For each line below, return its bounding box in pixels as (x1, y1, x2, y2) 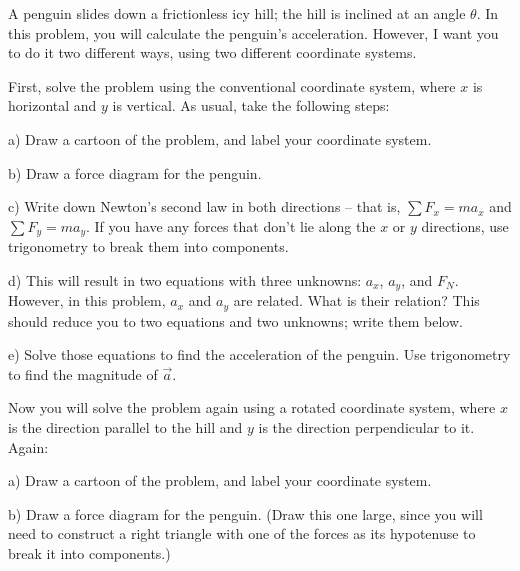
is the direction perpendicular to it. (258, 417, 475, 438)
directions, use (421, 215, 509, 236)
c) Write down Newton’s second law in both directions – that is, (8, 196, 401, 217)
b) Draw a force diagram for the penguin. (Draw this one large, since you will (8, 503, 483, 524)
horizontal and (8, 95, 97, 116)
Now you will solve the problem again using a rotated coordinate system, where (8, 397, 496, 418)
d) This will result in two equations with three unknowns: (8, 269, 362, 290)
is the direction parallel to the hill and (8, 417, 243, 438)
